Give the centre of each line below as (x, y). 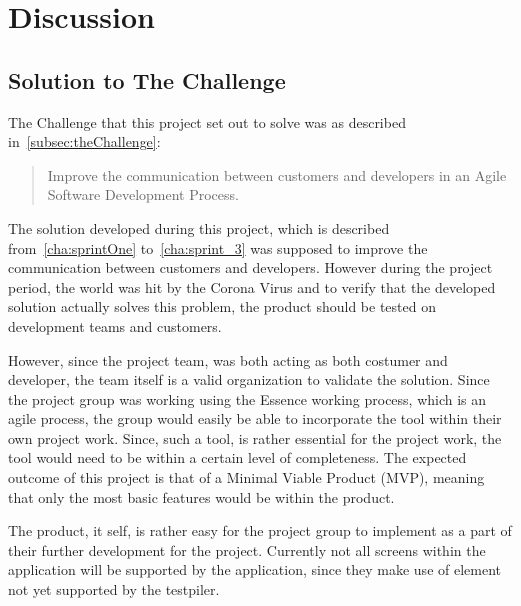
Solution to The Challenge (147, 79)
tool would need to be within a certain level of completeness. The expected (237, 457)
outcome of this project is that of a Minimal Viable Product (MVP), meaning (246, 477)
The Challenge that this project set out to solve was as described (207, 121)
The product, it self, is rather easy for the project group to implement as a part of (260, 530)
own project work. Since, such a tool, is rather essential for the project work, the (255, 437)
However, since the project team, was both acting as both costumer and (228, 359)
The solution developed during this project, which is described (199, 227)
